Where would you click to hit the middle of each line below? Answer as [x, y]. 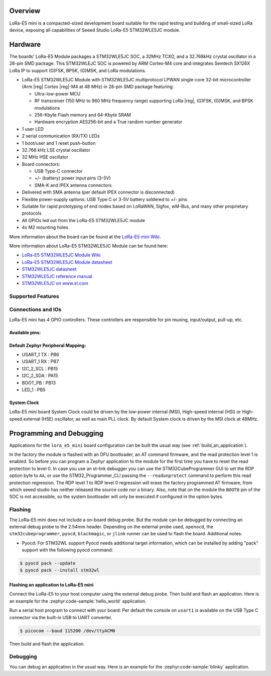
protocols [32, 213]
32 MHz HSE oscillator [45, 157]
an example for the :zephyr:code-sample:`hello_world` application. [78, 601]
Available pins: [25, 332]
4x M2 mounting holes [45, 227]
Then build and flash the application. [47, 644]
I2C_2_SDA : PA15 [40, 376]
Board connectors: [41, 164]
